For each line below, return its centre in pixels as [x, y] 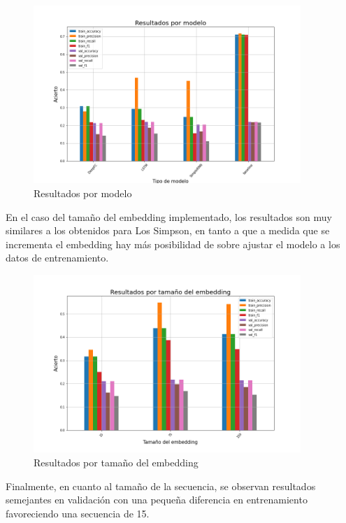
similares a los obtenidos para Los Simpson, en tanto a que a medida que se [168, 230]
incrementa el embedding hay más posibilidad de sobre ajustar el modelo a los [173, 244]
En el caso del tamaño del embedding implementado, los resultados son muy [169, 216]
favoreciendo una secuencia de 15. [78, 513]
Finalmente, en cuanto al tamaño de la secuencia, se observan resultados [161, 486]
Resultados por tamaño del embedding [116, 462]
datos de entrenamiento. [57, 258]
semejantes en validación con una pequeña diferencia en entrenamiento [157, 500]
